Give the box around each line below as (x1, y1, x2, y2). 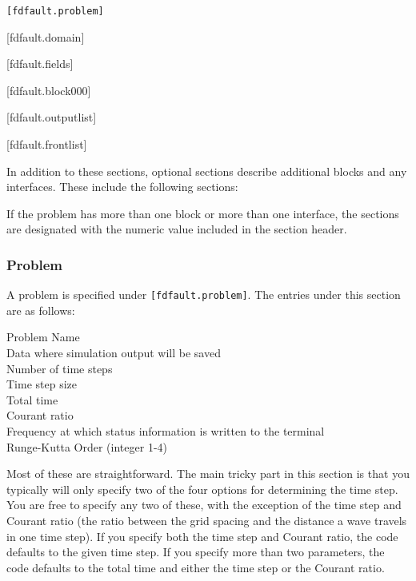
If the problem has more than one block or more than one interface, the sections (6, 205, 399, 221)
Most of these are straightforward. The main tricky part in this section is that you (6, 465, 410, 482)
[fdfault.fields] (6, 55, 74, 72)
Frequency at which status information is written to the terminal (6, 423, 325, 440)
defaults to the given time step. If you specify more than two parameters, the (6, 543, 385, 560)
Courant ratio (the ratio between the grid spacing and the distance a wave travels (6, 512, 407, 528)
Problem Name (6, 328, 80, 345)
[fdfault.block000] (6, 82, 91, 98)
